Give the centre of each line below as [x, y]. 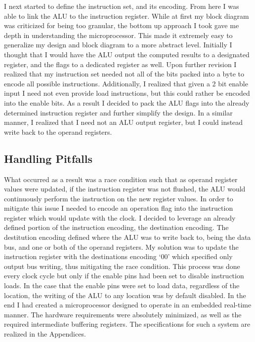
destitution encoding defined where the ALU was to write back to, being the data [127, 237]
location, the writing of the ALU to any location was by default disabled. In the [125, 295]
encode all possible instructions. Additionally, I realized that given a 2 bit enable [126, 83]
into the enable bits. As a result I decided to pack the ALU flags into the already [127, 102]
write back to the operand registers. [58, 132]
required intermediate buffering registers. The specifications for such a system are [127, 324]
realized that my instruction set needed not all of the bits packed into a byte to [124, 74]
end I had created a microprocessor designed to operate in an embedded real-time [128, 305]
